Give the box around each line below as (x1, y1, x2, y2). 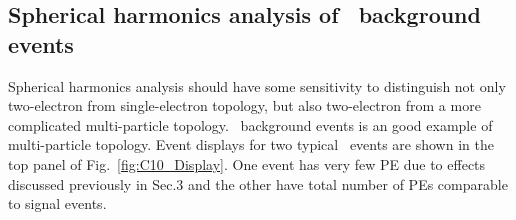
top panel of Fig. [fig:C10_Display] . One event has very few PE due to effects (8, 153, 486, 174)
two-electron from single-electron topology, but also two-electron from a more (8, 95, 481, 116)
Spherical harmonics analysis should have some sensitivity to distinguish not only (8, 75, 506, 96)
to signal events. (8, 193, 107, 214)
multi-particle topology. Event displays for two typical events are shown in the (8, 134, 494, 155)
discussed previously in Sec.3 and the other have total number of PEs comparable (8, 173, 508, 194)
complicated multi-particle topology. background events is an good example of (8, 114, 493, 135)
